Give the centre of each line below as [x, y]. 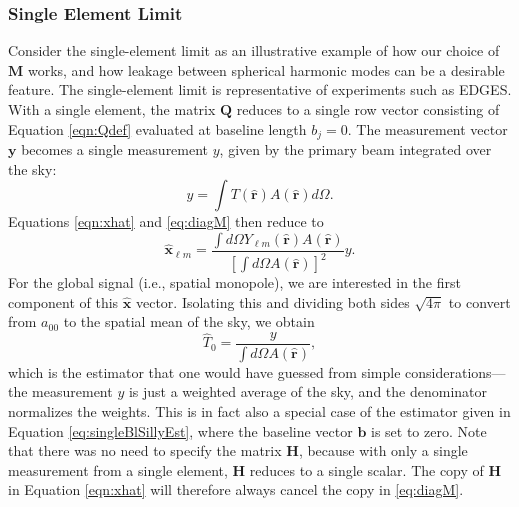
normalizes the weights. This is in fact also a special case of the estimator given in [259, 411]
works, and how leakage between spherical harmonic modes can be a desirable [266, 69]
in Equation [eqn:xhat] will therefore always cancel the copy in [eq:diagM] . [236, 489]
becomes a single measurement [115, 149]
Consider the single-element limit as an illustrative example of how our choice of [254, 50]
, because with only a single [383, 450]
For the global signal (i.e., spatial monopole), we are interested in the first [234, 282]
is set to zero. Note [429, 430]
